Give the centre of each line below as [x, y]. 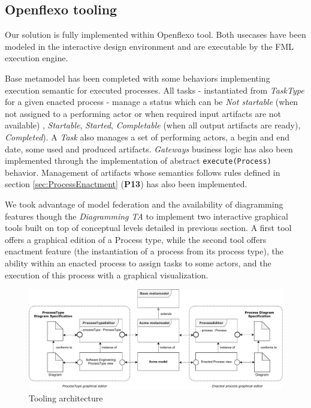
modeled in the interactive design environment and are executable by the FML [150, 46]
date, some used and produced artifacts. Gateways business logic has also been [149, 148]
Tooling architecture [66, 398]
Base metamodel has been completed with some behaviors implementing [138, 78]
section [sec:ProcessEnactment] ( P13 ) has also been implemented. [126, 184]
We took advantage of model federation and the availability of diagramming [144, 204]
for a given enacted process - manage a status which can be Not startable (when [152, 102]
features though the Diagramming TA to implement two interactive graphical [147, 216]
